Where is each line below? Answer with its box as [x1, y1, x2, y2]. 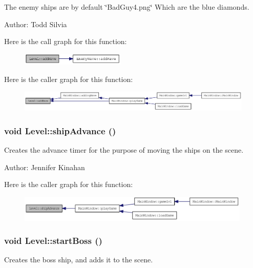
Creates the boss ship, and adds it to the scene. [4, 254, 153, 265]
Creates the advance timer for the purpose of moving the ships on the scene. [4, 145, 244, 155]
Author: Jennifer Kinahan [4, 161, 85, 172]
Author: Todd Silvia [4, 18, 67, 29]
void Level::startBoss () [4, 234, 102, 247]
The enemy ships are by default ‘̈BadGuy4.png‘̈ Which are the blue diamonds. [4, 2, 249, 12]
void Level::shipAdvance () [4, 124, 116, 137]
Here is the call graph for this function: [4, 36, 127, 47]
